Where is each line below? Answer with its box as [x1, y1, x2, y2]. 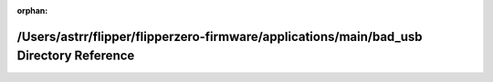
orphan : [16, 5, 48, 15]
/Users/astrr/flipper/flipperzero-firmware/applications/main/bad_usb [16, 28, 424, 45]
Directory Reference [16, 48, 135, 64]
